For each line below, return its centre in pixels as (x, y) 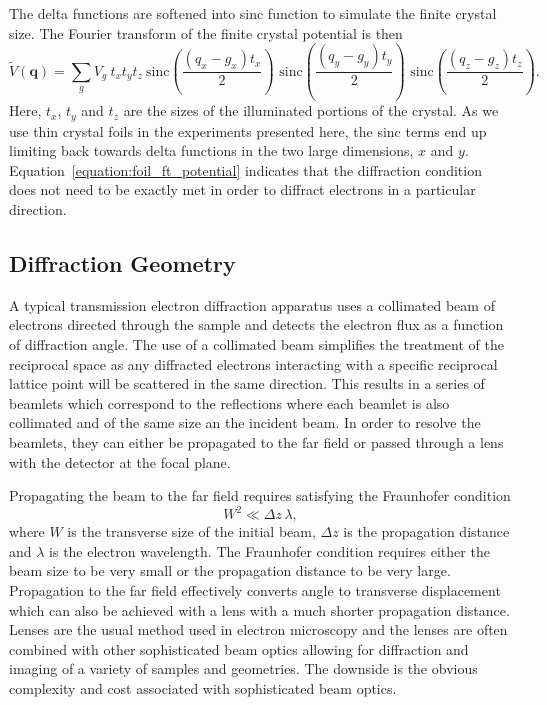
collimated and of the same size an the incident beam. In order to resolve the (245, 422)
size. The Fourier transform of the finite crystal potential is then (206, 32)
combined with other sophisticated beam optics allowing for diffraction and (239, 648)
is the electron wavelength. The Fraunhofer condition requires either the (269, 550)
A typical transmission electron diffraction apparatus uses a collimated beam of (252, 304)
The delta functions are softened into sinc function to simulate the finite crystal (253, 13)
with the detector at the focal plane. (120, 461)
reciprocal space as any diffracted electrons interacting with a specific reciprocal (253, 363)
